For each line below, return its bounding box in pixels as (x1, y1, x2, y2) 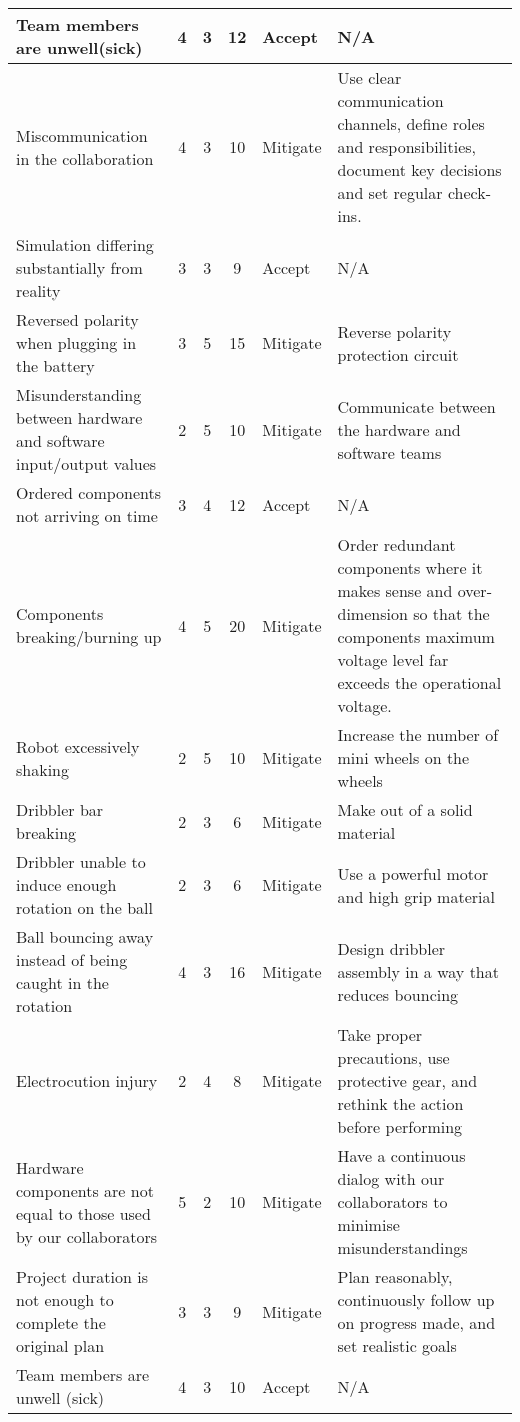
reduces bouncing (337, 982, 459, 1006)
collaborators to (337, 1190, 448, 1213)
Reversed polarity (16, 308, 139, 331)
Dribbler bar (16, 798, 104, 821)
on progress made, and (337, 1311, 496, 1334)
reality (16, 279, 61, 302)
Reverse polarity (337, 319, 452, 343)
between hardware (16, 406, 143, 429)
